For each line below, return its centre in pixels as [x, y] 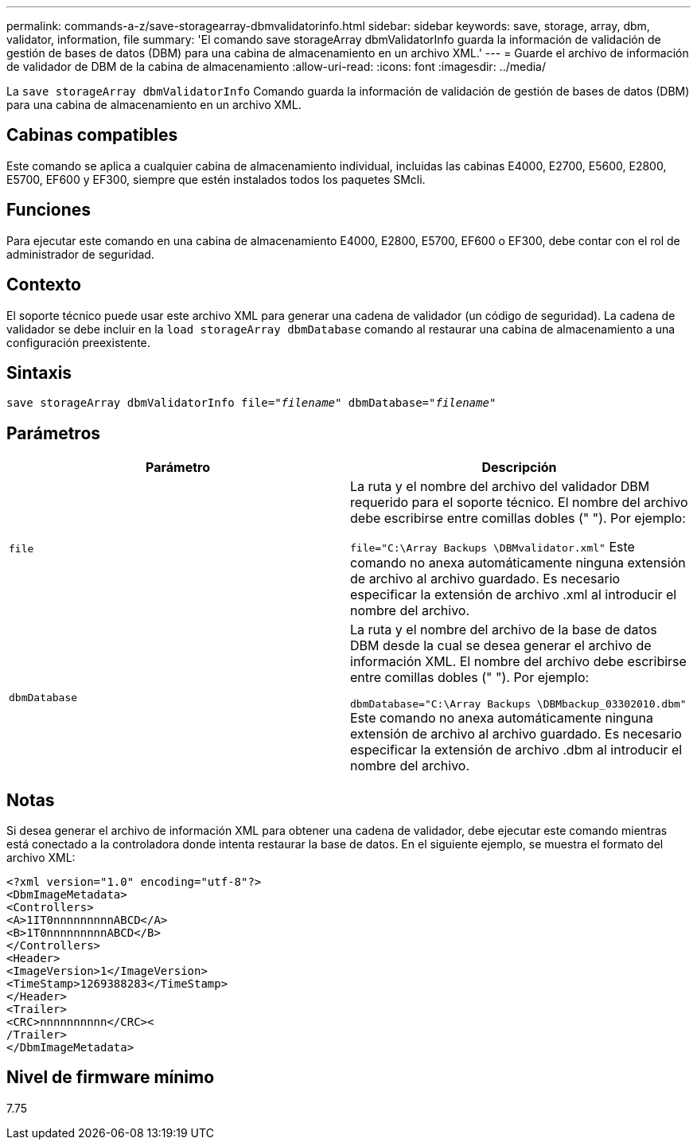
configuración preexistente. [78, 342]
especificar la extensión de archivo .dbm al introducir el [516, 750]
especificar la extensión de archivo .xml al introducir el [514, 595]
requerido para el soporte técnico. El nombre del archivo [519, 503]
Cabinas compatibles [92, 135]
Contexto [44, 285]
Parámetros [54, 433]
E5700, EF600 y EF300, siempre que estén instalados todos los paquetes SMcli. [216, 179]
